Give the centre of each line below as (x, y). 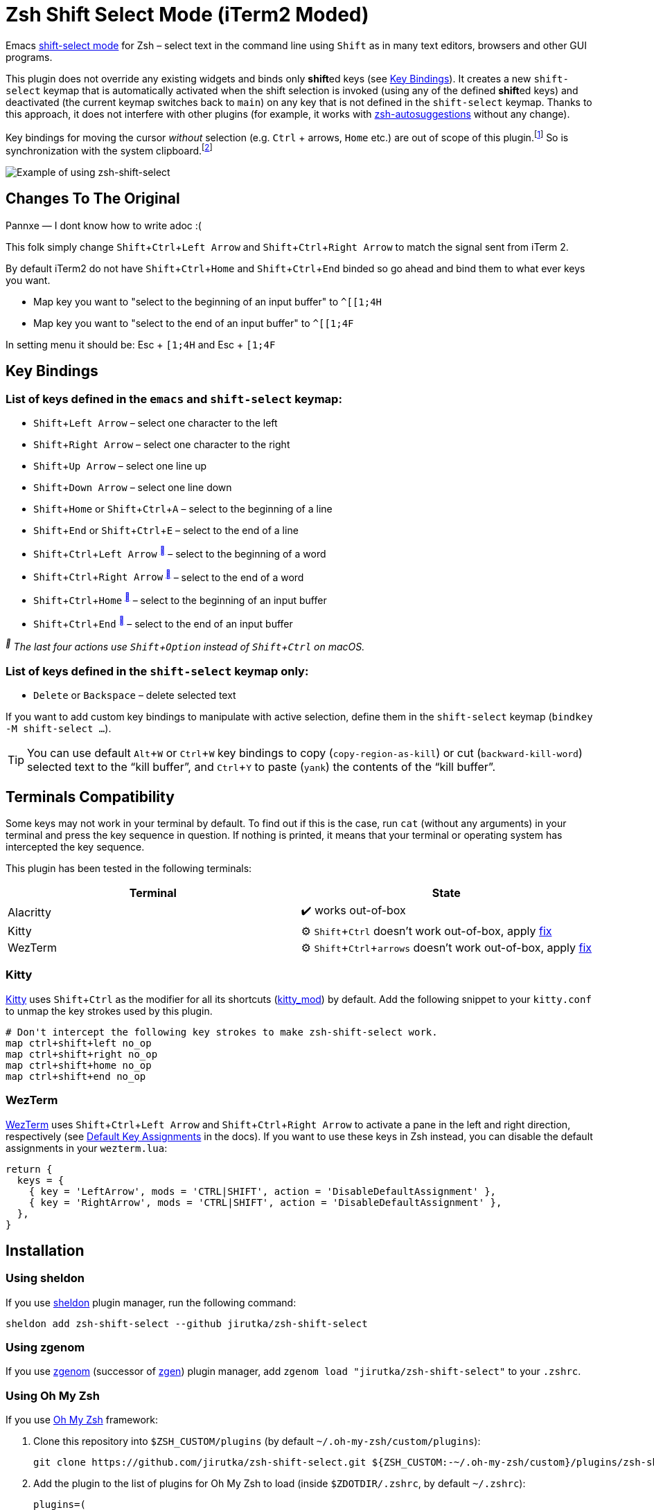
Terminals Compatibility (90, 797)
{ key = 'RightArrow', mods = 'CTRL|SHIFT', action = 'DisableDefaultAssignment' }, (265, 1202)
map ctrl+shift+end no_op (76, 1076)
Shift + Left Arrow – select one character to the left (156, 423)
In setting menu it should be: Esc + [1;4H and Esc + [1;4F (141, 344)
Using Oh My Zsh (53, 1395)
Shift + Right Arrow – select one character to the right (162, 445)
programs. (29, 57)
